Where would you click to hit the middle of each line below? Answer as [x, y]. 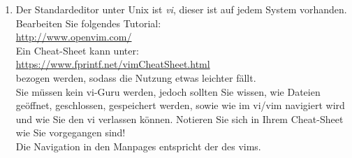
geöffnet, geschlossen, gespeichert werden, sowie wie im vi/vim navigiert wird [180, 105]
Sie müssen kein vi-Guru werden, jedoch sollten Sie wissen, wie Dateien [168, 91]
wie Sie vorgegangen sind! [71, 132]
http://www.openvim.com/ [74, 37]
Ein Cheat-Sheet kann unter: [77, 50]
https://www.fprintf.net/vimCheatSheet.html [113, 64]
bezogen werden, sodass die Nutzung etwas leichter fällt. [136, 77]
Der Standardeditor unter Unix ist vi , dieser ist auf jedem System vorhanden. [181, 9]
